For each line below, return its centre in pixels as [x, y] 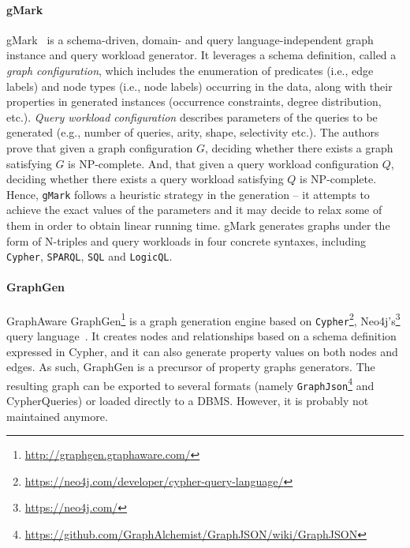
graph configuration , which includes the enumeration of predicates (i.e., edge [190, 70]
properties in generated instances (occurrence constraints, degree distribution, [194, 101]
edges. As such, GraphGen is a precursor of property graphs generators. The [191, 367]
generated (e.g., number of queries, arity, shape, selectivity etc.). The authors [193, 132]
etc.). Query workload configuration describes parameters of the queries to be [192, 116]
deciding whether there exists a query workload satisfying [145, 179]
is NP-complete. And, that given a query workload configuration [224, 163]
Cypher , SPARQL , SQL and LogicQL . [89, 256]
